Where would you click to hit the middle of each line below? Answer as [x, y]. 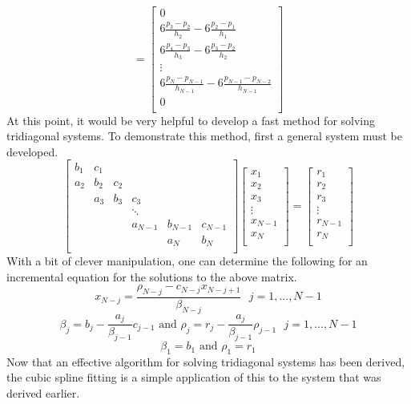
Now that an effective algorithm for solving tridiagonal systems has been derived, [206, 361]
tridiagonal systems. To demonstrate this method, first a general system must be [204, 136]
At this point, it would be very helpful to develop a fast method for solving [191, 120]
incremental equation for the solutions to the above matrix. [152, 276]
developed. [32, 151]
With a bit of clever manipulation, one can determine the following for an [187, 261]
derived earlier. [43, 393]
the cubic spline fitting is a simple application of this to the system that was [194, 377]
